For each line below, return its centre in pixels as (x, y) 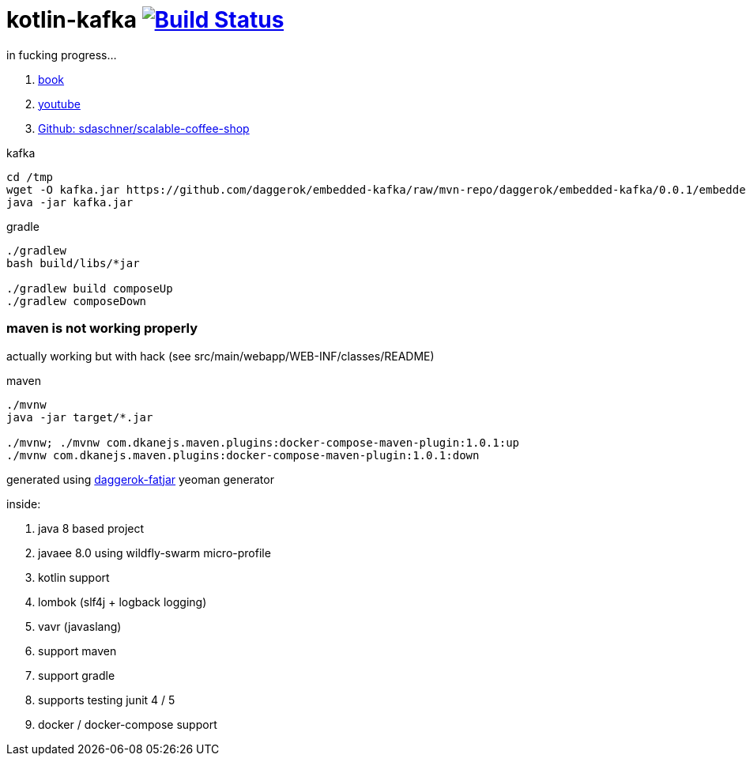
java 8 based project (91, 528)
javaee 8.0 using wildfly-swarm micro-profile (154, 553)
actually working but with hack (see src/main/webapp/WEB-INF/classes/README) (220, 356)
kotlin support (74, 577)
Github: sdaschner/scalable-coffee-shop (144, 128)
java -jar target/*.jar (80, 417)
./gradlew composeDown (77, 301)
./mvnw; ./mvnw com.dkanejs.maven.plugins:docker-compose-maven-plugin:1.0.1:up (263, 442)
